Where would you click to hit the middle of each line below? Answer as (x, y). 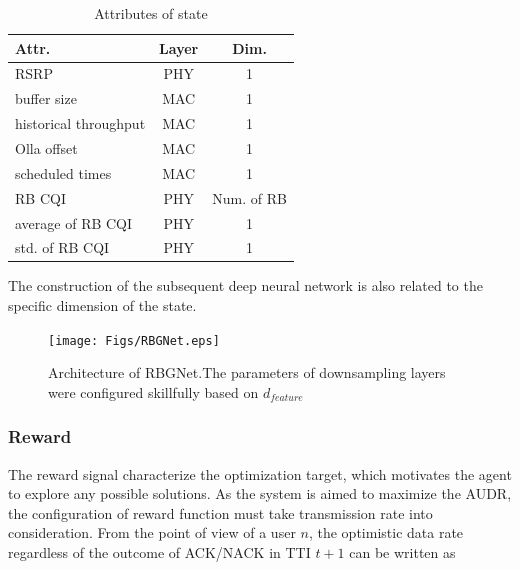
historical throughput (80, 123)
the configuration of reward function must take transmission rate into (220, 512)
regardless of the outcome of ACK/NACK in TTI (159, 552)
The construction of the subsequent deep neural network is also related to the (245, 285)
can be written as (402, 552)
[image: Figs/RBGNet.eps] (134, 340)
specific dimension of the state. (102, 305)
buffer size (46, 98)
